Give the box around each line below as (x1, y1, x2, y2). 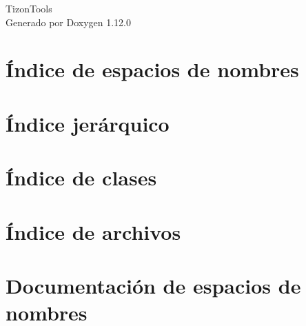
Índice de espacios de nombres (6, 55, 299, 83)
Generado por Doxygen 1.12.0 (6, 14, 131, 29)
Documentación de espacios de (6, 271, 301, 299)
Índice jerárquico (6, 109, 170, 137)
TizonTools (6, 1, 52, 15)
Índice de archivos (6, 217, 181, 245)
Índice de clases (6, 163, 157, 192)
